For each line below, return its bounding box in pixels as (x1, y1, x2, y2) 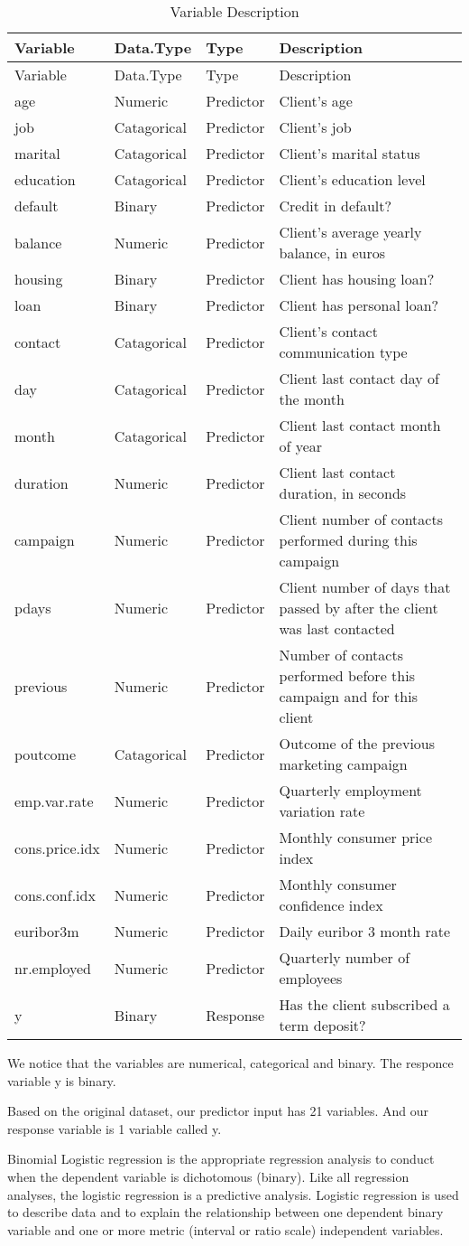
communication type (279, 342, 408, 362)
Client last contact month (279, 415, 441, 436)
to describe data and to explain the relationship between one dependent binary (7, 1203, 444, 1222)
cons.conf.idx (14, 884, 96, 905)
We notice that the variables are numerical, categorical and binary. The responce (7, 1054, 454, 1072)
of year (279, 436, 323, 456)
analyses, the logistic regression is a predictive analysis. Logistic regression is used (7, 1185, 459, 1204)
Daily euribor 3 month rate (279, 921, 451, 942)
